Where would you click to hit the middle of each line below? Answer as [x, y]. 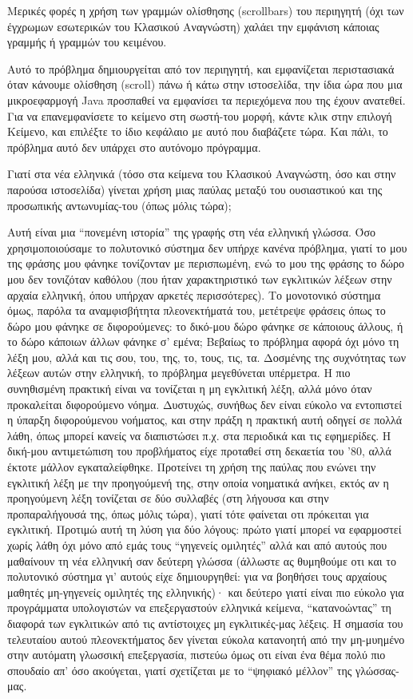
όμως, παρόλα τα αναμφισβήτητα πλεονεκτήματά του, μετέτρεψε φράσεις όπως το [197, 310]
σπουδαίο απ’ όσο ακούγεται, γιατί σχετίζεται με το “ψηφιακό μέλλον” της [180, 670]
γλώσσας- [377, 670]
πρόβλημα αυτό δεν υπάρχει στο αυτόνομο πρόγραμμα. [134, 147]
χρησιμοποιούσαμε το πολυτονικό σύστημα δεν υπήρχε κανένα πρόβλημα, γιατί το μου [207, 247]
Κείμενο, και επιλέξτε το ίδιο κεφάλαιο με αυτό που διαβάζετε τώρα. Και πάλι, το [198, 131]
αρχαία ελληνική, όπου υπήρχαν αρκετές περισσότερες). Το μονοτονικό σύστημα [194, 294]
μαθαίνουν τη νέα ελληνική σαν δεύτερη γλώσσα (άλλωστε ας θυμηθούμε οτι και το [202, 560]
